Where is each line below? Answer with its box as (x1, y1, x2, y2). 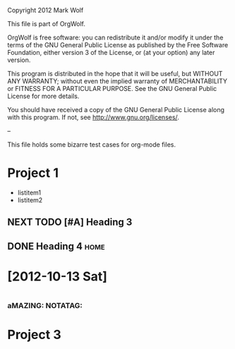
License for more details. (7, 92, 80, 100)
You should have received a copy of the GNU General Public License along (7, 106, 224, 114)
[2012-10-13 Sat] (7, 268, 108, 284)
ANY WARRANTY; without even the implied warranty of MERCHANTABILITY (7, 77, 228, 85)
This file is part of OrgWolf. (7, 20, 86, 27)
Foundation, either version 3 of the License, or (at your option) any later (7, 49, 215, 56)
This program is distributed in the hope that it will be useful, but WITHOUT (7, 70, 223, 78)
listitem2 (17, 195, 43, 204)
